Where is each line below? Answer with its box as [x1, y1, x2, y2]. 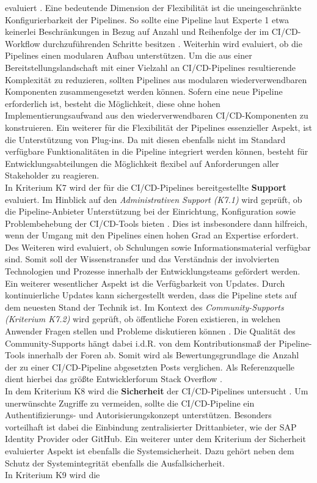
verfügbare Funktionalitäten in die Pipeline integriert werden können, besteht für [5, 145, 308, 158]
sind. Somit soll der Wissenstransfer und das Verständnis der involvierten [5, 253, 279, 265]
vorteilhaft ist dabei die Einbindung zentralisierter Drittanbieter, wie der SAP [5, 420, 297, 433]
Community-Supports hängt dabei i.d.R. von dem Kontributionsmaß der [5, 336, 276, 349]
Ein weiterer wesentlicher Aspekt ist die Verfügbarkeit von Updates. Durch [5, 276, 285, 289]
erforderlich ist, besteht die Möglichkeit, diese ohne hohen [5, 97, 220, 109]
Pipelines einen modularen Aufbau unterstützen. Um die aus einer [5, 49, 252, 62]
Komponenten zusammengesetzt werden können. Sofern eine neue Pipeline [5, 85, 283, 98]
